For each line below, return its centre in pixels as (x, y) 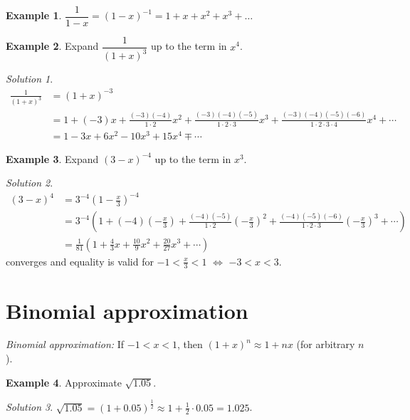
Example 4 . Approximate (64, 382)
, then (190, 344)
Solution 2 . (30, 183)
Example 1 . (34, 15)
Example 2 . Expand (52, 46)
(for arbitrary (326, 344)
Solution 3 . (30, 407)
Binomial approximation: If (65, 344)
